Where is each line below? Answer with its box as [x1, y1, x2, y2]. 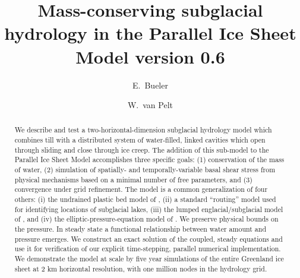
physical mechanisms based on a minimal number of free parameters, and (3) [14, 174, 252, 184]
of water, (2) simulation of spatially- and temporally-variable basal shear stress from [14, 165, 276, 175]
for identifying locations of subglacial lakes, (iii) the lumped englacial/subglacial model [14, 204, 283, 214]
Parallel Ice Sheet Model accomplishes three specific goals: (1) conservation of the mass [14, 154, 285, 165]
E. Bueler [132, 78, 168, 91]
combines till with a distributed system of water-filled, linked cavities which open [14, 135, 266, 145]
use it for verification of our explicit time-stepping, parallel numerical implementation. [14, 244, 281, 254]
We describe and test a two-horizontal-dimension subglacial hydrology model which [14, 125, 272, 135]
